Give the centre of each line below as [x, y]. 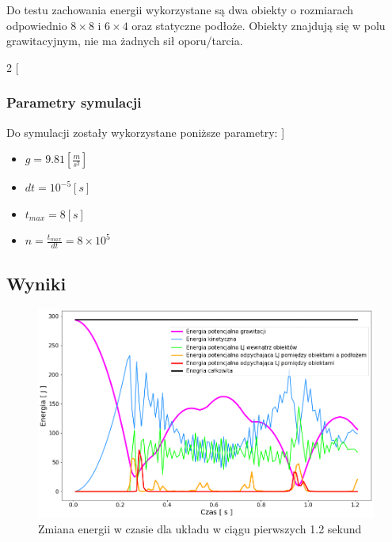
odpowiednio [37, 25]
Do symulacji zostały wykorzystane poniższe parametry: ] [146, 132]
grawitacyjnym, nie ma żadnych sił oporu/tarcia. [125, 41]
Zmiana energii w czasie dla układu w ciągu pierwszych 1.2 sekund [200, 529]
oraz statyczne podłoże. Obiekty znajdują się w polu [259, 25]
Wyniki [36, 283]
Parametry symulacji [74, 102]
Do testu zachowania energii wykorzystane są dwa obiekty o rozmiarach [180, 9]
